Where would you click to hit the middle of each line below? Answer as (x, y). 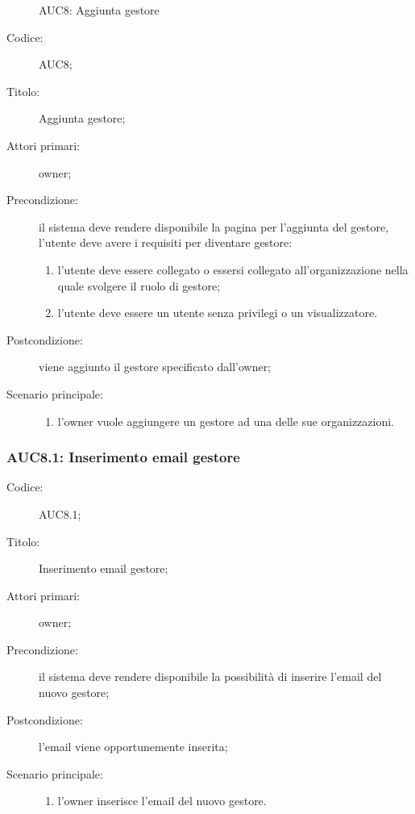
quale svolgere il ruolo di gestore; (139, 285)
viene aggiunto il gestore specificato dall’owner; (155, 367)
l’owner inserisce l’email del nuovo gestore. (162, 801)
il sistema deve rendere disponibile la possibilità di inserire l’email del (210, 676)
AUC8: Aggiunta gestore (99, 10)
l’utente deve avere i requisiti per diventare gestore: (166, 242)
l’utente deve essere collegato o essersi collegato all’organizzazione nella (233, 269)
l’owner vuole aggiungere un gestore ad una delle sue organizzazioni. (226, 421)
